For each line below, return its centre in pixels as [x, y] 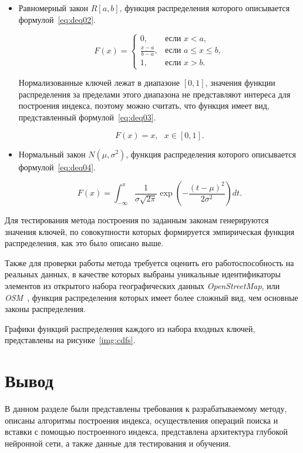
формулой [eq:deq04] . [57, 167]
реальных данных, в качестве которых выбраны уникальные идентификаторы [143, 274]
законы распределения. [46, 309]
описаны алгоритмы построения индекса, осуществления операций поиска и [142, 420]
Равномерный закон [53, 8]
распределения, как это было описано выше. [84, 243]
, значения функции [240, 83]
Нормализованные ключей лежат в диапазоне [99, 83]
